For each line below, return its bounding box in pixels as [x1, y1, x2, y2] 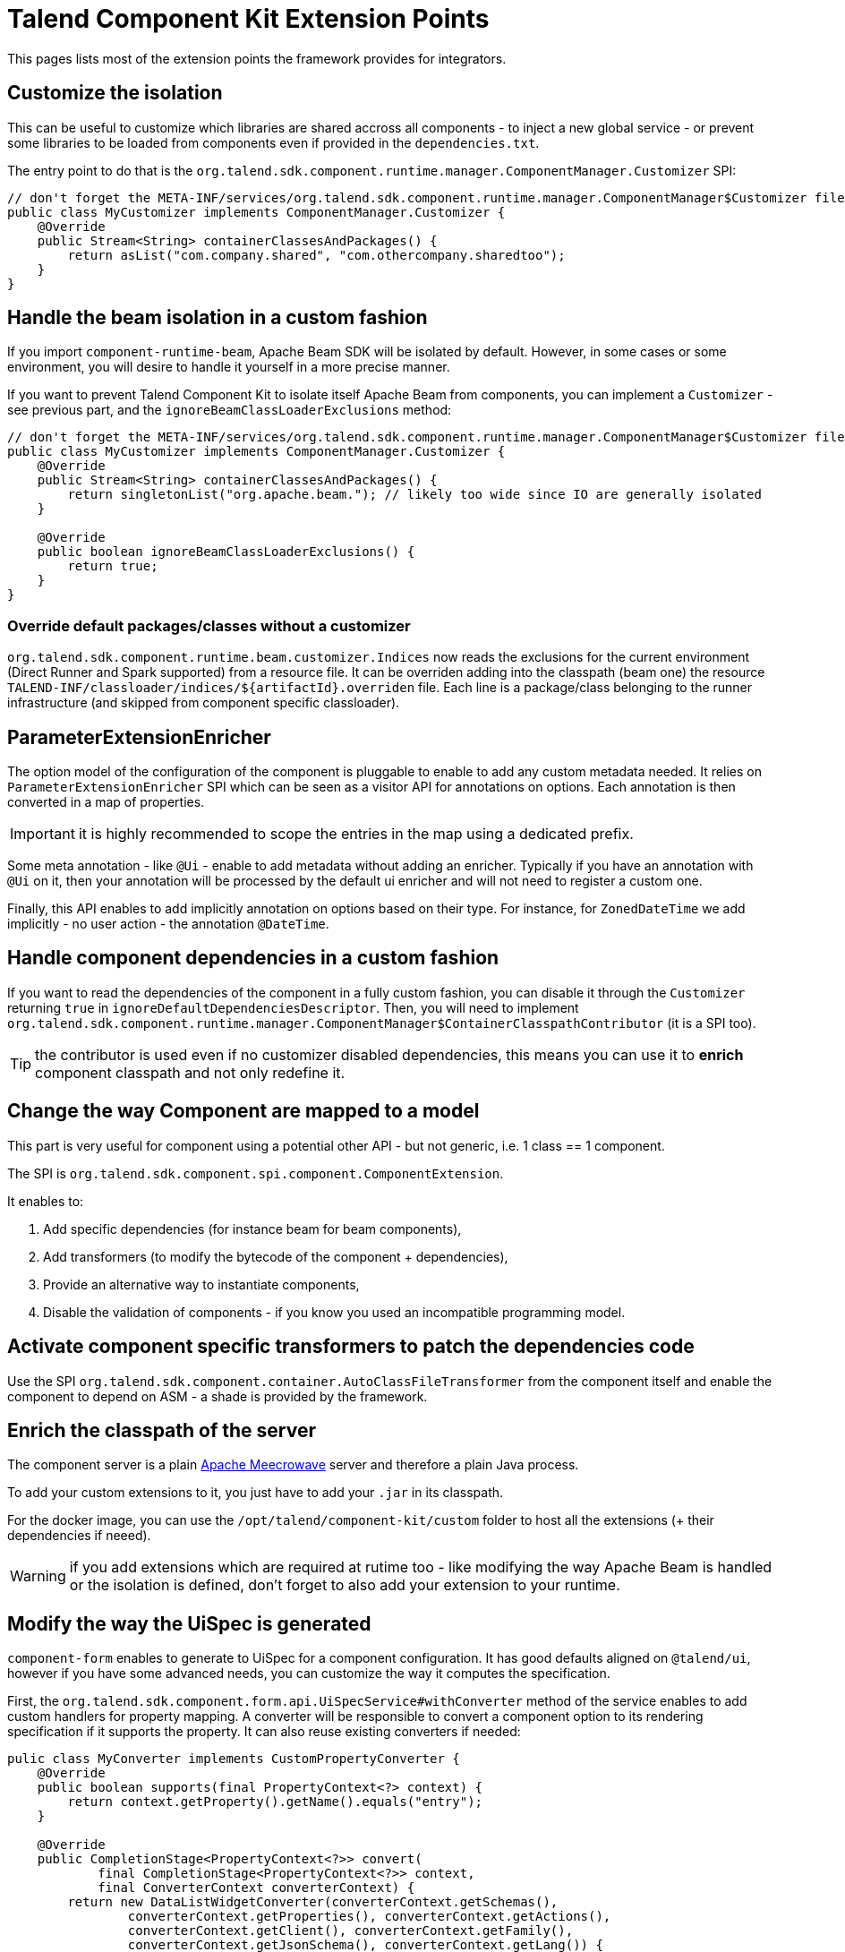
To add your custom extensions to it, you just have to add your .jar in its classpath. [7, 1485, 504, 1501]
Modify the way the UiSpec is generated [7, 1612, 371, 1635]
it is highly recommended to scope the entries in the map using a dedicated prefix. [78, 825, 634, 843]
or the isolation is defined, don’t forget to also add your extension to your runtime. [69, 1576, 620, 1595]
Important [10, 825, 75, 843]
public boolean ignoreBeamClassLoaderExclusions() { [37, 544, 415, 560]
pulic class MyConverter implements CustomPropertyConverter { [7, 1751, 460, 1767]
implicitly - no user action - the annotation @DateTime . [7, 916, 329, 932]
